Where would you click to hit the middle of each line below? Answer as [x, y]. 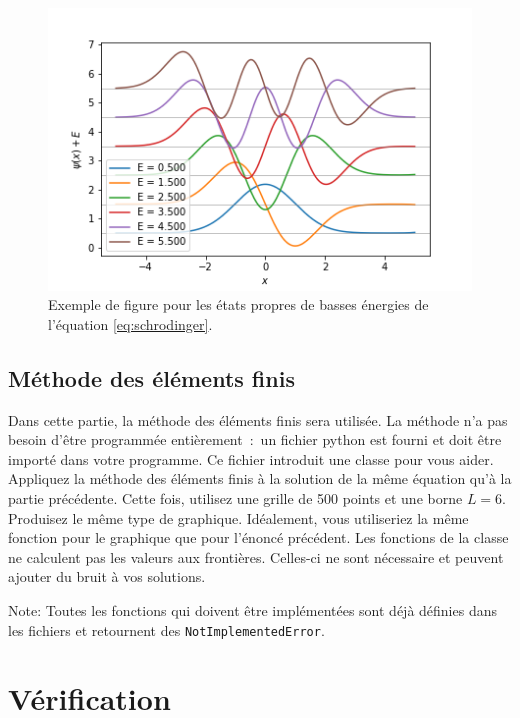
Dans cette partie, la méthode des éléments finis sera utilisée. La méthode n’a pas [258, 419]
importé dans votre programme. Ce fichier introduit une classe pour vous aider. [251, 458]
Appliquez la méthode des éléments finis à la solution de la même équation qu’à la [260, 478]
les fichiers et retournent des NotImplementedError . [166, 629]
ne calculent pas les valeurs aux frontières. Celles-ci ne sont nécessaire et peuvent [256, 556]
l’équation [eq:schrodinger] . [130, 323]
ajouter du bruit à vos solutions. [107, 576]
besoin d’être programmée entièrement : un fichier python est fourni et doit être [255, 439]
